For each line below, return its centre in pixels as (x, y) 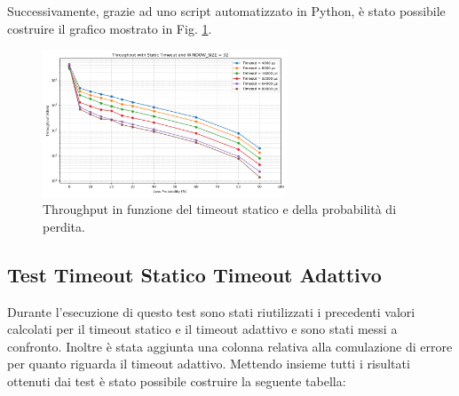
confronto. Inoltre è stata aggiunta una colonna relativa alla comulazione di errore (230, 346)
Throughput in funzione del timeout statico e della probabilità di (220, 209)
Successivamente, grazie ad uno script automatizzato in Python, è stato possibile (226, 11)
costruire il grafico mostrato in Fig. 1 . (110, 28)
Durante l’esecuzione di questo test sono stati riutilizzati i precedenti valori (211, 311)
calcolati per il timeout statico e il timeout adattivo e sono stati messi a (202, 329)
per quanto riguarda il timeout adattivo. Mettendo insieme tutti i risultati (209, 364)
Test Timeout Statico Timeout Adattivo (194, 274)
